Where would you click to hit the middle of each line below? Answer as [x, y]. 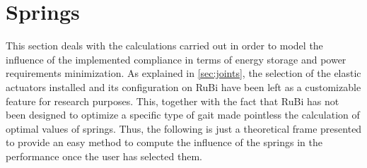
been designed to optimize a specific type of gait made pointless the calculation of [183, 115]
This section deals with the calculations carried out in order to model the [164, 46]
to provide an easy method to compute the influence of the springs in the [164, 142]
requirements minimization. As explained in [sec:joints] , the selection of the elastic [183, 73]
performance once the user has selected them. [104, 156]
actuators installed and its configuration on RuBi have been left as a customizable [183, 86]
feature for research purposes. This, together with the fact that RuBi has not [173, 101]
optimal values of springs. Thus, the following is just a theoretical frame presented [184, 128]
